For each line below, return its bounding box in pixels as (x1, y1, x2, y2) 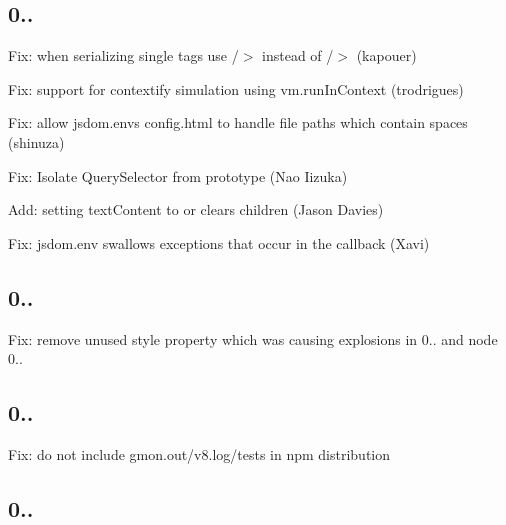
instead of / (262, 45, 334, 66)
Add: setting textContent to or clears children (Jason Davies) (8, 199, 384, 220)
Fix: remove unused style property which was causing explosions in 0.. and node (8, 328, 498, 349)
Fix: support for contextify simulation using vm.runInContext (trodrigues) (8, 78, 464, 99)
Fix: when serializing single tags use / (8, 45, 239, 66)
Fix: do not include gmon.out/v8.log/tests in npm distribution (8, 443, 391, 464)
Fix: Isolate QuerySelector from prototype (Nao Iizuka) (8, 165, 348, 186)
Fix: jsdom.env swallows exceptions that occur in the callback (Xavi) (8, 232, 430, 253)
